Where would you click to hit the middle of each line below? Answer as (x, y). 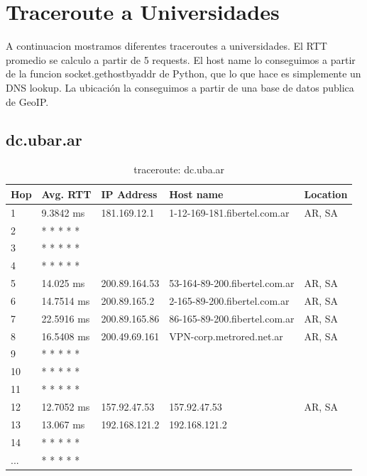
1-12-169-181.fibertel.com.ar (229, 212)
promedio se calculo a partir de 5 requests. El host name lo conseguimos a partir (181, 59)
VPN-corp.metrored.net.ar (226, 336)
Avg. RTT (66, 194)
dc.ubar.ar (44, 140)
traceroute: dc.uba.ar (179, 169)
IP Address (129, 194)
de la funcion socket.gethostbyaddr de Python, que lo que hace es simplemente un (183, 74)
